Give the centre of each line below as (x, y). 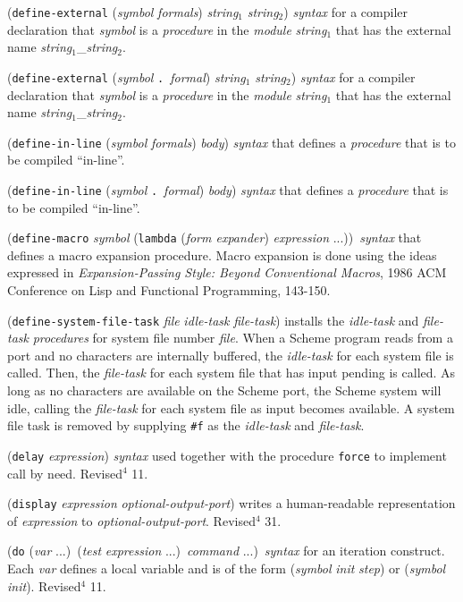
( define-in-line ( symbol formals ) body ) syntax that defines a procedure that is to (231, 142)
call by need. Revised (65, 473)
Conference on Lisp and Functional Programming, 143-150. (169, 290)
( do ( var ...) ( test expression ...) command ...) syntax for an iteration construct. (226, 551)
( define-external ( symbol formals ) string (123, 12)
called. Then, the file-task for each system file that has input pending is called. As (231, 373)
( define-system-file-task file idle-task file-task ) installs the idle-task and (213, 320)
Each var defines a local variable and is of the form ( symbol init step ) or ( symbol (227, 568)
